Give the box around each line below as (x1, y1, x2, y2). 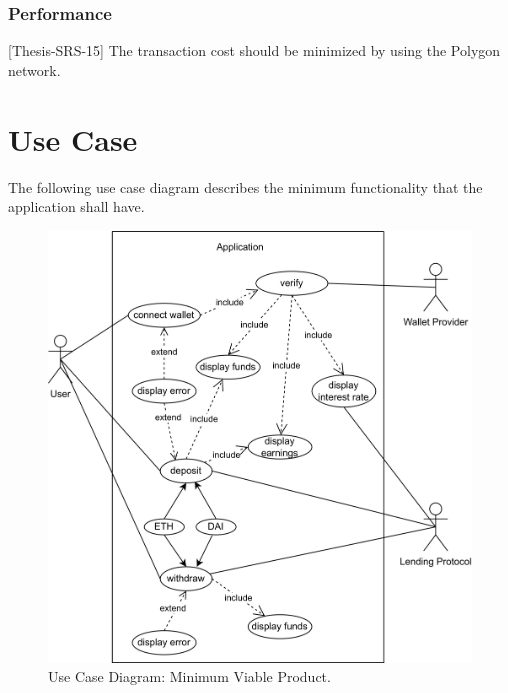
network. (8, 59, 61, 80)
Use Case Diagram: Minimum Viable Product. (48, 666, 331, 687)
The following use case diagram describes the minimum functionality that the (8, 176, 483, 197)
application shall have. (8, 196, 145, 217)
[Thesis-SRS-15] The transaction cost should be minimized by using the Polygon (8, 40, 501, 61)
